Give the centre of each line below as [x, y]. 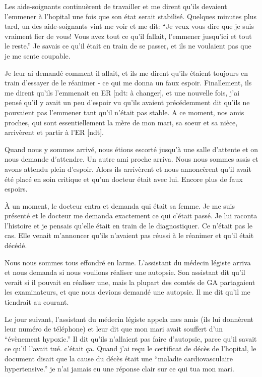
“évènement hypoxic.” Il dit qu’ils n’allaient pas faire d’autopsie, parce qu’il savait [131, 338]
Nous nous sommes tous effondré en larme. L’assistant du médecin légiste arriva [128, 262]
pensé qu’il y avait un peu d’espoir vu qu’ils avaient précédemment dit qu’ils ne [127, 102]
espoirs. [16, 189]
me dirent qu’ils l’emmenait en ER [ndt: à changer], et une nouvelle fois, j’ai [122, 92]
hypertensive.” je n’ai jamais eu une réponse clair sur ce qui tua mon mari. [119, 368]
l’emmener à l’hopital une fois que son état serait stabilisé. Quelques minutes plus [131, 16]
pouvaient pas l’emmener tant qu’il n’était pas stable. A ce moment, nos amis [124, 112]
